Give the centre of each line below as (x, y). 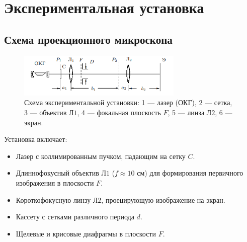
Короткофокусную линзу (53, 199)
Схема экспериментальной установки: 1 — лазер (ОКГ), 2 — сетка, (128, 102)
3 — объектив (46, 112)
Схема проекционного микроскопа (88, 39)
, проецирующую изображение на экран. (163, 199)
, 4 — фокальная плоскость (119, 112)
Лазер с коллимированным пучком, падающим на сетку (101, 156)
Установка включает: (36, 139)
